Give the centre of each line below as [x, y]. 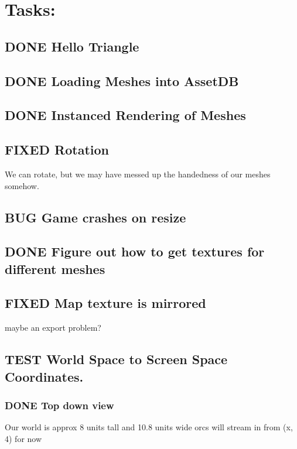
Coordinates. [44, 376]
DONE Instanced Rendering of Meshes [125, 115]
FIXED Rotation [57, 150]
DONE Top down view [59, 405]
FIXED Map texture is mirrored [105, 303]
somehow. [22, 185]
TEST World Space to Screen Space [116, 359]
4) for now [23, 438]
